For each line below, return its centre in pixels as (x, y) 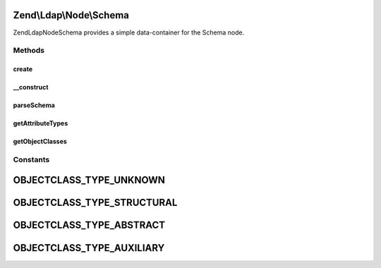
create (23, 69)
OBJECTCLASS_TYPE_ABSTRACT (89, 225)
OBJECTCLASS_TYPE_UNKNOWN (89, 180)
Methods (29, 51)
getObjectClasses (40, 142)
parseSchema (34, 105)
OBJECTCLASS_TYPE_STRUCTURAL (95, 203)
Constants (31, 159)
